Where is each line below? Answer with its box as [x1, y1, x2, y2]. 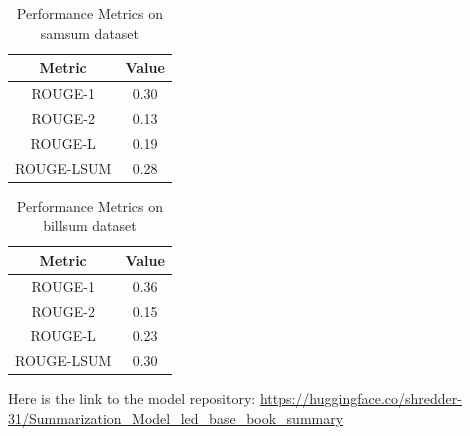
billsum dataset [43, 215, 137, 236]
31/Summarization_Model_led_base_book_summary [8, 407, 344, 428]
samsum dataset [40, 22, 140, 43]
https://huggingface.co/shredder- [259, 388, 462, 409]
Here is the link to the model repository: [8, 388, 256, 409]
